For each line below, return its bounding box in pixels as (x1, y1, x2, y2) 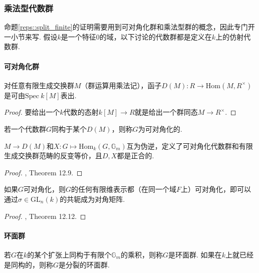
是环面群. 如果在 (168, 249, 222, 259)
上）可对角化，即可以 (181, 184, 251, 194)
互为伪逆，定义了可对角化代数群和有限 (126, 140, 253, 151)
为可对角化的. (138, 123, 182, 134)
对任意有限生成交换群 (4, 80, 74, 90)
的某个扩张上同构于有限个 (27, 249, 112, 259)
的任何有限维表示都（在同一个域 (71, 184, 177, 194)
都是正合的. (117, 150, 154, 161)
